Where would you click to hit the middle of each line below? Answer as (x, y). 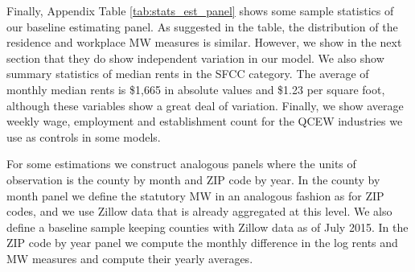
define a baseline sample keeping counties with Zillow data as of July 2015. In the (207, 227)
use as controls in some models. (84, 136)
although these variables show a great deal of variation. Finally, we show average (205, 105)
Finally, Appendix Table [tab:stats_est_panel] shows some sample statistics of (200, 10)
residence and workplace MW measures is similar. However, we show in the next (204, 42)
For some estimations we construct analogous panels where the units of (181, 164)
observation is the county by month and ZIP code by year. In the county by (193, 179)
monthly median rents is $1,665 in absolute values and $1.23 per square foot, (196, 89)
